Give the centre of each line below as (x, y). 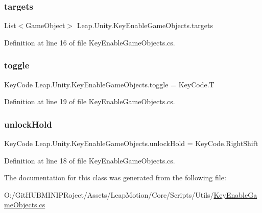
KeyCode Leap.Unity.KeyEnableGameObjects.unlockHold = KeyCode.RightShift (131, 143)
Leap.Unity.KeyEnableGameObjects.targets (145, 25)
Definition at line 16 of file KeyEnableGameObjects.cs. (90, 42)
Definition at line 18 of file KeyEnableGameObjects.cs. (90, 160)
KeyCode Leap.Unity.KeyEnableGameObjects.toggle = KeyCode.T (109, 84)
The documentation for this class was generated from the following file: (115, 178)
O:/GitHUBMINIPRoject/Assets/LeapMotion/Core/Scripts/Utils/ (109, 194)
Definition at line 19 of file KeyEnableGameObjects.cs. (90, 101)
